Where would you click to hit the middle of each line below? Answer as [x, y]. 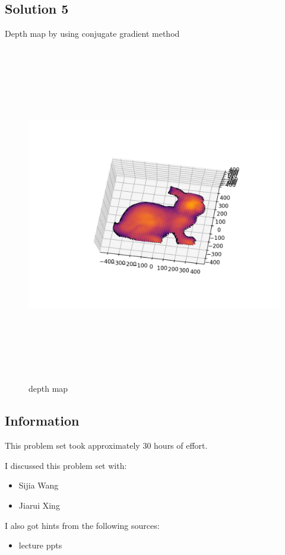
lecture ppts [40, 545]
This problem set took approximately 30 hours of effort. [106, 445]
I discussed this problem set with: [66, 465]
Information [42, 421]
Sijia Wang [39, 485]
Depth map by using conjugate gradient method [92, 34]
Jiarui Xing [39, 505]
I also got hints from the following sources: [82, 525]
